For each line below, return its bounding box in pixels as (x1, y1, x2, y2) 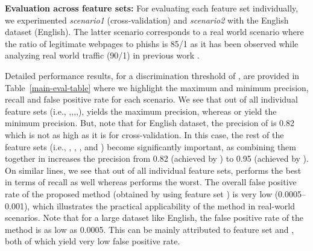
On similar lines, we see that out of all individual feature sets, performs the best (5, 164, 302, 176)
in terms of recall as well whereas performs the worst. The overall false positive (5, 176, 297, 188)
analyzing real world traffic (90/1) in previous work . (5, 49, 200, 62)
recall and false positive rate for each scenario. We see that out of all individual (5, 93, 298, 106)
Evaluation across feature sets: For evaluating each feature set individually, (5, 2, 299, 14)
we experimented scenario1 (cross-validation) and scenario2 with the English (5, 13, 289, 26)
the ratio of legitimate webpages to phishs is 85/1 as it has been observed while (5, 37, 299, 49)
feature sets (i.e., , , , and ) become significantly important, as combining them (5, 140, 296, 153)
